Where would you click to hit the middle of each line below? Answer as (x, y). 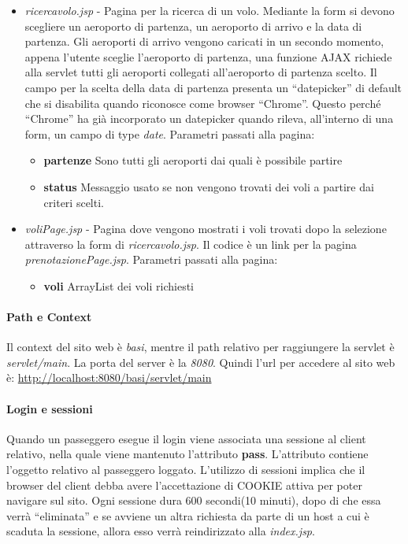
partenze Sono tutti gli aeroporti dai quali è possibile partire (193, 160)
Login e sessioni (50, 408)
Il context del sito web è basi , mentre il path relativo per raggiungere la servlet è (200, 347)
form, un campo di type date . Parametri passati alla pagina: (170, 133)
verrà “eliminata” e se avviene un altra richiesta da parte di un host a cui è (188, 515)
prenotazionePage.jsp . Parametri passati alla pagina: (151, 259)
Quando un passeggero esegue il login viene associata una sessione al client (186, 438)
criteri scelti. (74, 202)
